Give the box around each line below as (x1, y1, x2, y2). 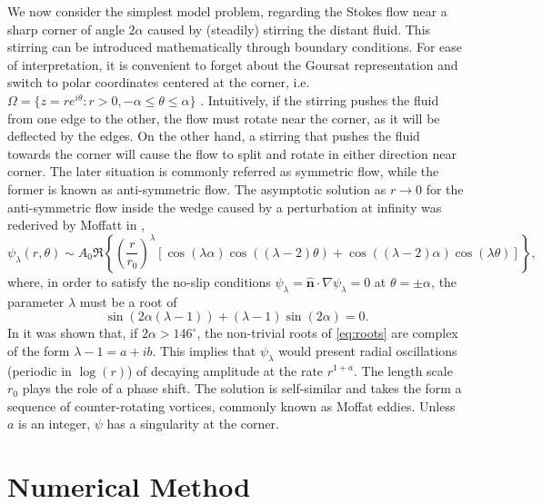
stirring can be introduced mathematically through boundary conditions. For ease (7, 37, 463, 56)
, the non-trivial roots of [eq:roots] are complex (196, 323, 458, 342)
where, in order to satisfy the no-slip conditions (7, 272, 271, 291)
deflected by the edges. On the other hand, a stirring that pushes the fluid (7, 126, 420, 145)
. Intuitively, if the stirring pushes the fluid (200, 90, 439, 109)
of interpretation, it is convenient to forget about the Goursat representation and (7, 54, 458, 74)
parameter (7, 292, 65, 311)
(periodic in (7, 361, 72, 380)
